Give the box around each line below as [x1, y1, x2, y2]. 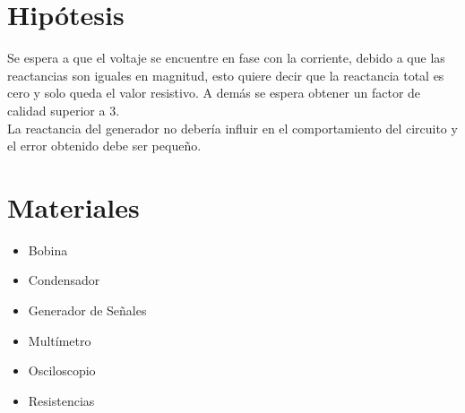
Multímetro [28, 331, 91, 349]
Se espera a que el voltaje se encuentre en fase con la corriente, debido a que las [7, 48, 445, 67]
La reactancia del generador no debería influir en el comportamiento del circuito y [7, 118, 458, 137]
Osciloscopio [28, 361, 96, 380]
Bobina [28, 240, 68, 259]
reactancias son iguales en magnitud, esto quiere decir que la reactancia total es [7, 65, 444, 84]
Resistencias [28, 391, 95, 409]
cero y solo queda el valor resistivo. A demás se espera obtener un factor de [7, 83, 421, 102]
